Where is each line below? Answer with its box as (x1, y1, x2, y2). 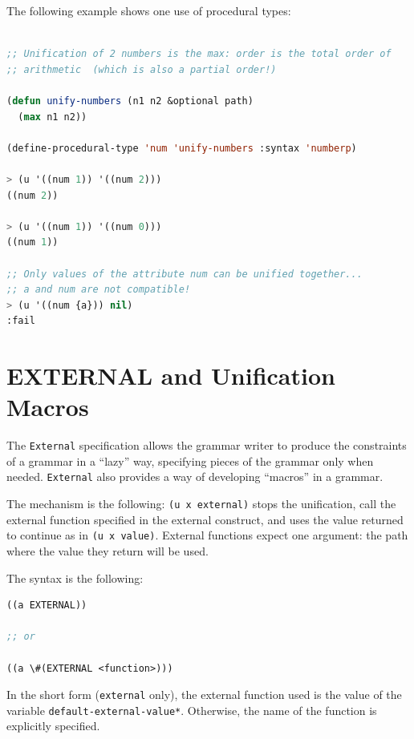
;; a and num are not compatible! (6, 284, 191, 296)
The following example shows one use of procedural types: (6, 2, 291, 18)
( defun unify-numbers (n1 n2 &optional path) (6, 95, 254, 107)
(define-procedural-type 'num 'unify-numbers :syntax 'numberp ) (6, 142, 357, 154)
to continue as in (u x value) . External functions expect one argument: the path (6, 527, 408, 543)
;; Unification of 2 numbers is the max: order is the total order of (6, 48, 392, 60)
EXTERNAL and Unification (6, 359, 335, 392)
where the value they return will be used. (6, 543, 209, 559)
